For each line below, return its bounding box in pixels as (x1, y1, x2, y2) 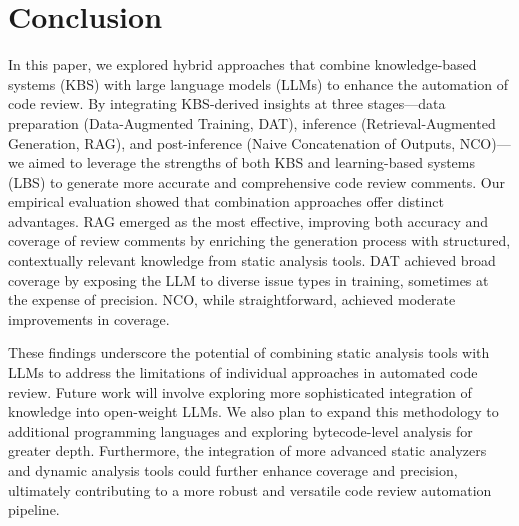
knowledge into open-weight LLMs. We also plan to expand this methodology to (8, 401, 499, 422)
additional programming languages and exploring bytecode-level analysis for (8, 420, 473, 441)
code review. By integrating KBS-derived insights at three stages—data (8, 93, 446, 114)
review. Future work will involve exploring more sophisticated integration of (8, 381, 472, 402)
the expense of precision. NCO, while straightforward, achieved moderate (8, 289, 456, 310)
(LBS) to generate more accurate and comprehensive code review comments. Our (8, 171, 505, 192)
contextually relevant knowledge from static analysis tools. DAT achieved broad (8, 250, 496, 271)
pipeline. (8, 499, 60, 520)
